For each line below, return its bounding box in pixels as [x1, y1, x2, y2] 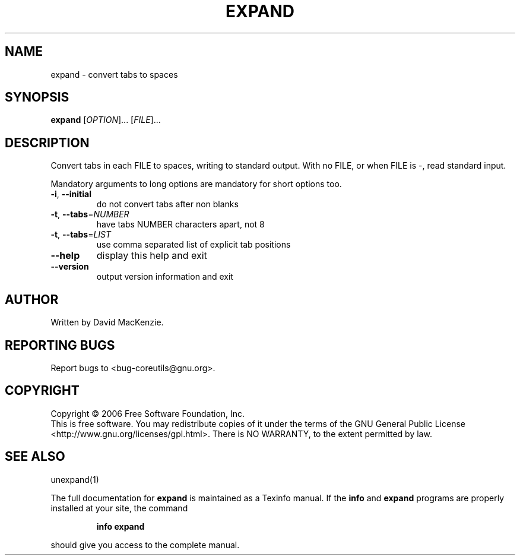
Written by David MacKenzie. [50, 317, 164, 328]
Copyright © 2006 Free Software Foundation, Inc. [50, 408, 245, 419]
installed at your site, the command [50, 502, 188, 513]
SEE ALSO [5, 449, 65, 464]
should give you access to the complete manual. [50, 539, 240, 550]
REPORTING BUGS [5, 337, 115, 353]
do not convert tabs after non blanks [96, 199, 239, 210]
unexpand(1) [50, 474, 99, 485]
